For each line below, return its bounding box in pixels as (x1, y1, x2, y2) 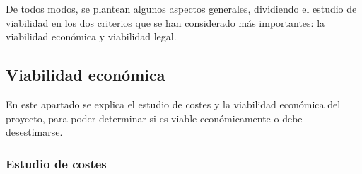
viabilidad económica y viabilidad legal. (6, 29, 177, 44)
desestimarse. (6, 124, 63, 139)
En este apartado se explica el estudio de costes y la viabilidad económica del (6, 96, 341, 111)
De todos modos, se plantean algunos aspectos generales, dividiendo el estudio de (6, 1, 357, 16)
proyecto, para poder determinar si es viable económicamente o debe (6, 110, 303, 125)
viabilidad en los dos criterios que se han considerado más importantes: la (6, 15, 325, 30)
